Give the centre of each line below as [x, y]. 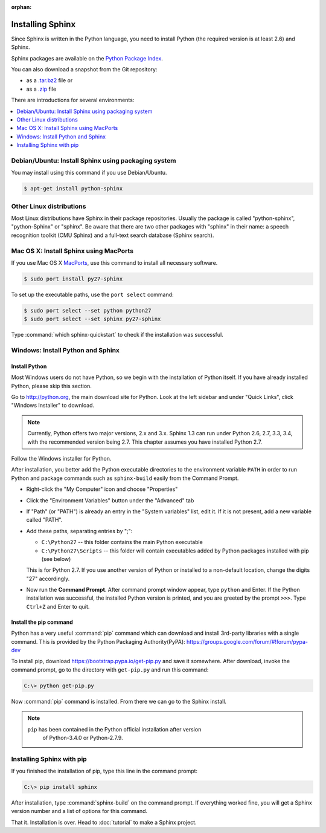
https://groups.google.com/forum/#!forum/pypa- [247, 641]
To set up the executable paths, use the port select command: [93, 294]
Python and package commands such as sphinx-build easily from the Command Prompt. [125, 478]
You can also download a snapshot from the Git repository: [84, 70]
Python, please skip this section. [51, 386]
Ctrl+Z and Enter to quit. [58, 606]
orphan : [21, 7]
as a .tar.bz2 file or [50, 80]
